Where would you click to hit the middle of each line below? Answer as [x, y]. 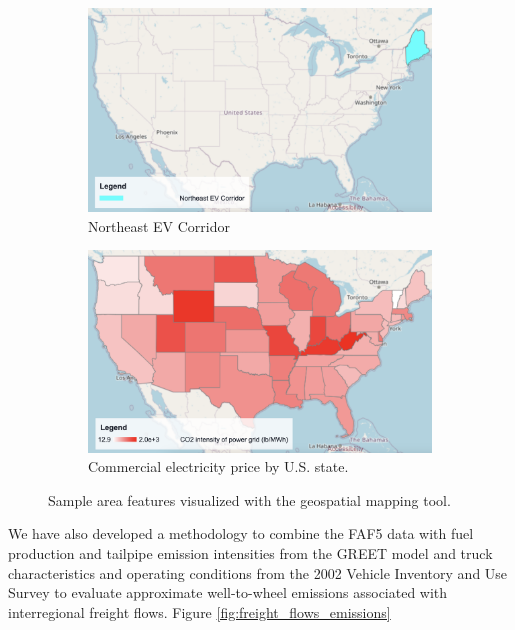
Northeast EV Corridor [159, 225]
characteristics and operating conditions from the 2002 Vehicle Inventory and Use [258, 572]
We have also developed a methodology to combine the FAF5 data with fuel [241, 533]
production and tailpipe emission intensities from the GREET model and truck [250, 553]
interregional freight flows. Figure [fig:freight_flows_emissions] [199, 611]
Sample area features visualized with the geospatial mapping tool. [249, 499]
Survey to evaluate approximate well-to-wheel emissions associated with [228, 592]
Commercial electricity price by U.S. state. [218, 466]
